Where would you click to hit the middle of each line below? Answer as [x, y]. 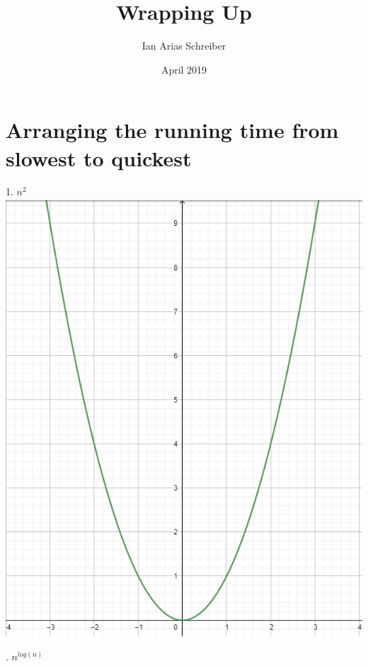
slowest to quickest [99, 157]
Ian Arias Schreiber [184, 46]
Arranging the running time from [172, 130]
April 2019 [184, 69]
